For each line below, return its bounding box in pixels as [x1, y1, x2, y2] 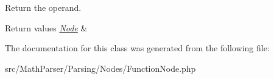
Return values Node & [5, 21, 88, 34]
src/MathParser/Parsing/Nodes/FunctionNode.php [5, 62, 196, 74]
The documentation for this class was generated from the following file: [5, 42, 270, 54]
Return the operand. [5, 1, 82, 13]
